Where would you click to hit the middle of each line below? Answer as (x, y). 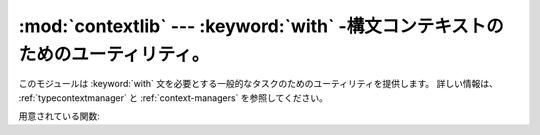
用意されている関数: (59, 116)
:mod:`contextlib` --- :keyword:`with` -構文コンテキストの (261, 26)
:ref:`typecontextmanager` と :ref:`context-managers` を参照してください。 (173, 97)
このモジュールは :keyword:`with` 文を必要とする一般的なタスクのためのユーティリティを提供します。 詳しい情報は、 (258, 84)
